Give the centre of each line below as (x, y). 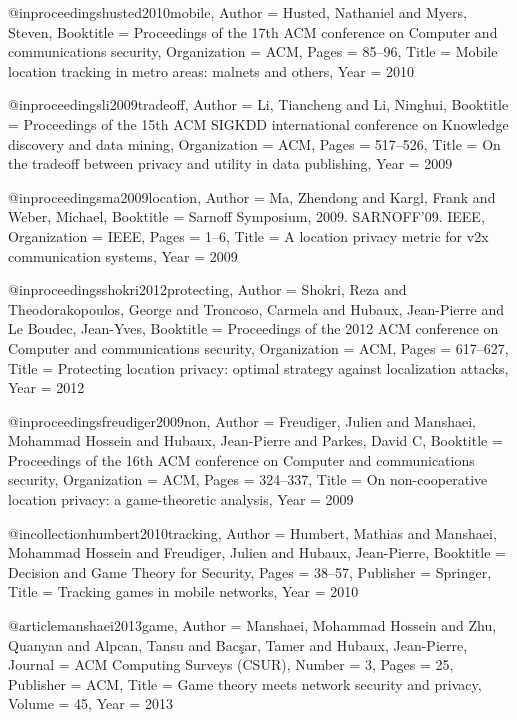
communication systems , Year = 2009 (123, 255)
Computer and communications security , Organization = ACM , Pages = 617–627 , (258, 347)
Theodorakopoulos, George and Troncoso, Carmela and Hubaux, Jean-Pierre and (256, 308)
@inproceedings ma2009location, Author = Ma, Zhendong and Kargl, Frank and (252, 196)
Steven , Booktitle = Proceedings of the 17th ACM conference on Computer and (253, 31)
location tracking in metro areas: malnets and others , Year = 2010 (211, 70)
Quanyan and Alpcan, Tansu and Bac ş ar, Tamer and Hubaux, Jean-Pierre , (238, 644)
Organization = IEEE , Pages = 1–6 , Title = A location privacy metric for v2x (248, 235)
